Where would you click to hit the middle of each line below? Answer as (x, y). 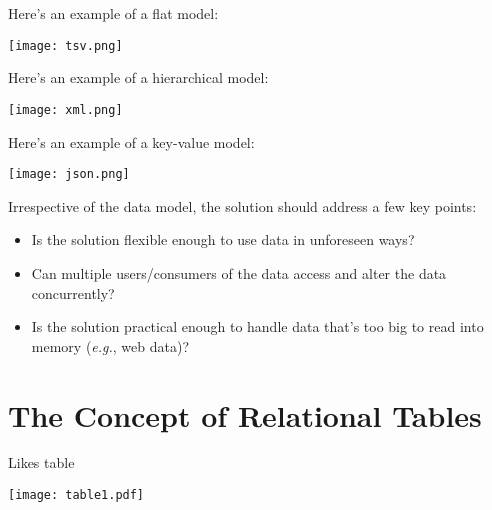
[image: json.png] (69, 174)
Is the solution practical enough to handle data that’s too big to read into (257, 326)
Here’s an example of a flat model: (113, 13)
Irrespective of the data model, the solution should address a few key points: (242, 205)
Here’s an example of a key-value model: (131, 141)
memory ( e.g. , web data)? (110, 345)
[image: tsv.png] (65, 45)
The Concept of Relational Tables (245, 414)
